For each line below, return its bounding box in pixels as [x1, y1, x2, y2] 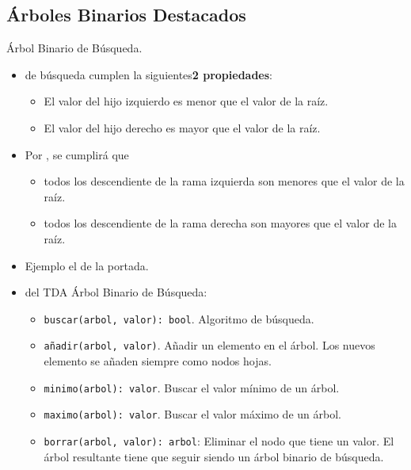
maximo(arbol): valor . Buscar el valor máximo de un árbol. [44, 406, 341, 422]
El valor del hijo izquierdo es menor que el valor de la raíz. [44, 93, 329, 109]
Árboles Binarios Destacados [6, 2, 246, 27]
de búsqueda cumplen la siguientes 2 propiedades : [25, 66, 273, 82]
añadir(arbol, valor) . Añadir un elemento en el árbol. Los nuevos [44, 337, 375, 353]
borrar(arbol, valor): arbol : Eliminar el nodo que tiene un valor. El [44, 432, 394, 449]
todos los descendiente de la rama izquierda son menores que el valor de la [44, 173, 405, 189]
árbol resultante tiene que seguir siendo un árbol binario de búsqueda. [44, 448, 384, 464]
